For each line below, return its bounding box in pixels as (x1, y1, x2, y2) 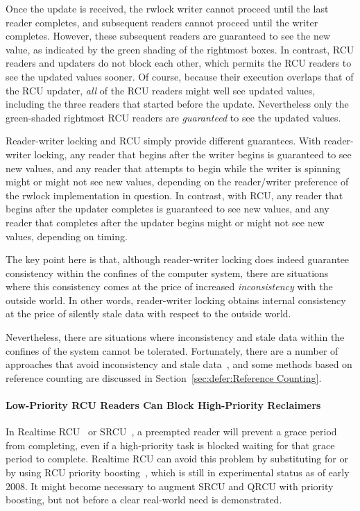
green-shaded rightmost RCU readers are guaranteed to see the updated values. (6, 110, 341, 124)
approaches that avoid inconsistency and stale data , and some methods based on (6, 357, 352, 371)
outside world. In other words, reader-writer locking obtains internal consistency (6, 292, 346, 307)
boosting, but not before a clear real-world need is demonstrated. (6, 492, 282, 507)
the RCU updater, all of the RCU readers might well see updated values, (6, 83, 316, 97)
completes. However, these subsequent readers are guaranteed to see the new (6, 28, 331, 43)
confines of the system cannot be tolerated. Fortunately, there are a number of (6, 343, 338, 358)
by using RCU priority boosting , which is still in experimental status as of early (6, 465, 350, 480)
